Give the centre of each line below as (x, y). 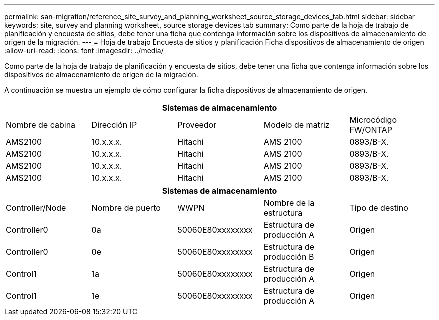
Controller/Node (36, 208)
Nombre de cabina (41, 125)
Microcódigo (373, 120)
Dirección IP (114, 125)
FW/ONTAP (371, 130)
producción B (289, 257)
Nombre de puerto (126, 208)
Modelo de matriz (296, 125)
